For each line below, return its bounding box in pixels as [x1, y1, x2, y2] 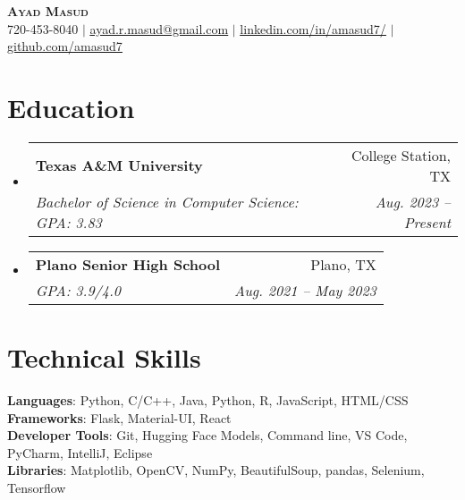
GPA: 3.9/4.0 [35, 279, 122, 301]
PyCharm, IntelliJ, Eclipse [7, 443, 153, 462]
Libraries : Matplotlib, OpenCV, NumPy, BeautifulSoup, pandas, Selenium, [7, 461, 425, 479]
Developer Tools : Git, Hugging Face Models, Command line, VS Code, [7, 426, 408, 445]
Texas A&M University [35, 155, 203, 176]
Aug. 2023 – [375, 191, 451, 212]
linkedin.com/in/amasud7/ [240, 19, 386, 38]
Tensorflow [7, 479, 66, 496]
